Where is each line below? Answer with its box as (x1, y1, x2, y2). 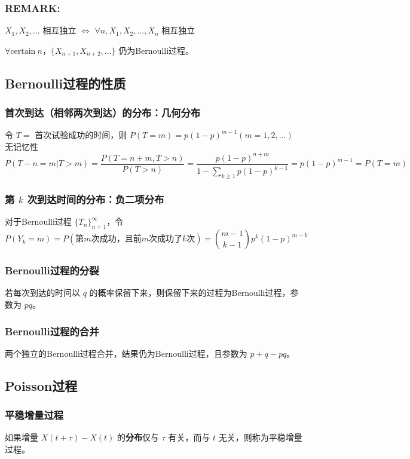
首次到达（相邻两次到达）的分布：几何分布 (5, 105, 201, 120)
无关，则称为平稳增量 (218, 431, 302, 443)
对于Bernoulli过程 (5, 215, 72, 228)
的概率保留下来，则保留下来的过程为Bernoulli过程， (89, 286, 290, 299)
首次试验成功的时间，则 (35, 128, 127, 141)
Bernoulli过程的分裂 (5, 263, 99, 278)
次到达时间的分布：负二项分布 (27, 192, 164, 207)
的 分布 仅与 (117, 431, 159, 443)
